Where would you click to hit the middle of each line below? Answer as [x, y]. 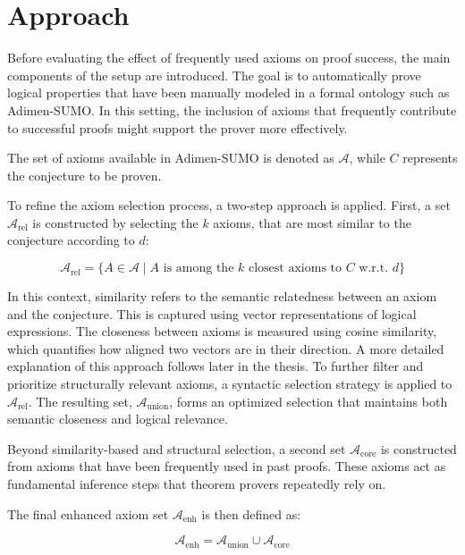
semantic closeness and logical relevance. [118, 419]
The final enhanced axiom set [88, 513]
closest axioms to [295, 269]
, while [367, 158]
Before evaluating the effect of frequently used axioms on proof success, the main [229, 58]
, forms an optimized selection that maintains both [309, 401]
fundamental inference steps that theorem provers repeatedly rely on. [197, 484]
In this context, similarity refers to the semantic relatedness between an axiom [222, 296]
